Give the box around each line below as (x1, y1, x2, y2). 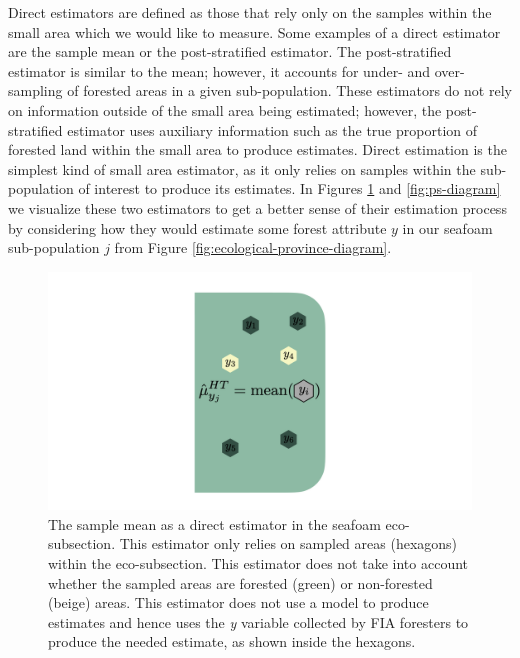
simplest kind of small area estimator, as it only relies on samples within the (8, 158, 476, 179)
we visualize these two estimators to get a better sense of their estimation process (8, 197, 507, 218)
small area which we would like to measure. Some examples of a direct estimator (8, 21, 501, 42)
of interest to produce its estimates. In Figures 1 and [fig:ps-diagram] (78, 178, 501, 199)
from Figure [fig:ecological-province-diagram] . (114, 237, 392, 258)
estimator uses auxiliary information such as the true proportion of (67, 119, 477, 140)
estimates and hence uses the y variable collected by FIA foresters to (48, 611, 469, 632)
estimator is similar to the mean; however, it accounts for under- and (8, 60, 431, 81)
